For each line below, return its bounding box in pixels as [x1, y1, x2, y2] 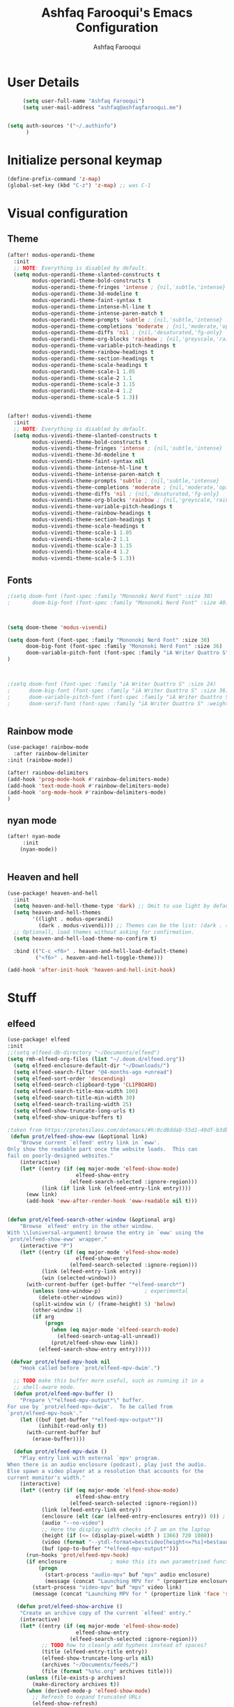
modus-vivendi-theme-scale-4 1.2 [32, 549, 130, 556]
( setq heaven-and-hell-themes [13, 909, 101, 916]
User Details [7, 74, 80, 90]
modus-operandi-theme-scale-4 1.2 [32, 388, 132, 395]
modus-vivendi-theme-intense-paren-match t [32, 471, 160, 478]
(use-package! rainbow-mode [7, 744, 89, 751]
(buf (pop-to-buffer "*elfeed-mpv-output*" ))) [41, 1545, 179, 1552]
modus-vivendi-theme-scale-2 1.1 [32, 535, 130, 542]
